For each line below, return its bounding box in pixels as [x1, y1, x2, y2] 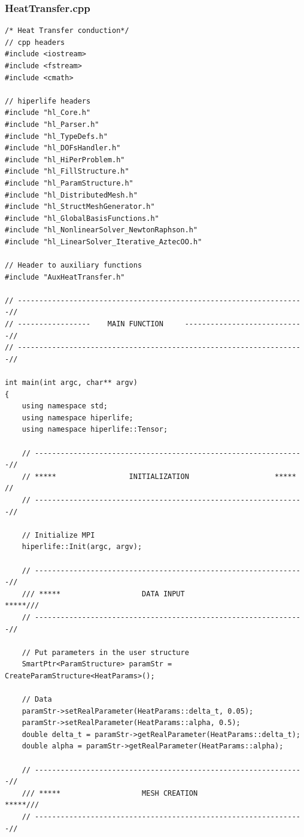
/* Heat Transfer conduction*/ [5, 26, 129, 35]
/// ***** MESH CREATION [22, 789, 198, 797]
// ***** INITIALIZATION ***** [22, 472, 296, 481]
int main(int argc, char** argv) [5, 378, 138, 387]
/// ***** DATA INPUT [22, 589, 185, 598]
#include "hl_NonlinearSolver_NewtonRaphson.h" [5, 226, 198, 235]
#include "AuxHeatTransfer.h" [5, 272, 125, 281]
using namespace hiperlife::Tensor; [22, 425, 168, 434]
